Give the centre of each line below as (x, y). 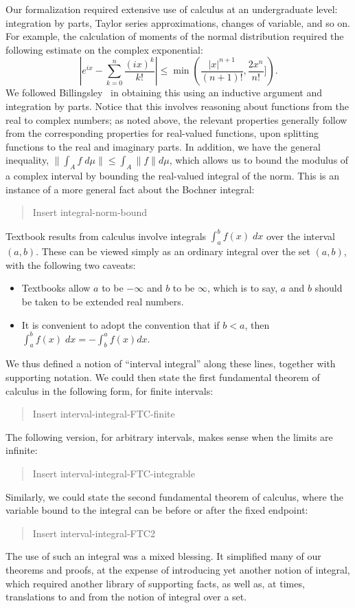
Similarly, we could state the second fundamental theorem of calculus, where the (174, 496)
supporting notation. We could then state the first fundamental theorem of (163, 377)
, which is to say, (243, 288)
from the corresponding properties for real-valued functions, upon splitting (162, 133)
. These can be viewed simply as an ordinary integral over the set (173, 251)
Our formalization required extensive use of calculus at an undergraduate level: (172, 9)
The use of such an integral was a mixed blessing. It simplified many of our (163, 556)
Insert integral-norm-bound (90, 212)
